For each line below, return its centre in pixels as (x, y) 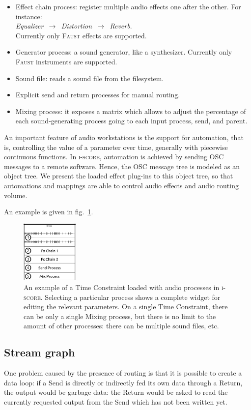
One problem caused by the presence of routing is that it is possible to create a (123, 373)
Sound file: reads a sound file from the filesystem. (90, 78)
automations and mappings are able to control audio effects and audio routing (121, 185)
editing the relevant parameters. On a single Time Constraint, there (126, 307)
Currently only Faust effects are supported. (81, 35)
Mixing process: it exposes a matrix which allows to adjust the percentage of (131, 111)
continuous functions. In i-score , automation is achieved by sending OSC (114, 157)
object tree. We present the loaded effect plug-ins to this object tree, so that (119, 176)
